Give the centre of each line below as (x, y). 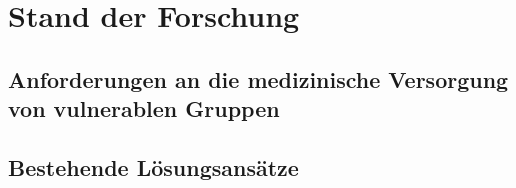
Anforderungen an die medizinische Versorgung (258, 78)
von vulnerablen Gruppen (144, 108)
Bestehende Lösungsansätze (153, 166)
